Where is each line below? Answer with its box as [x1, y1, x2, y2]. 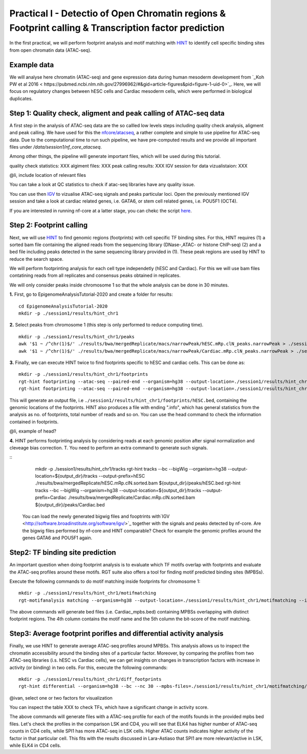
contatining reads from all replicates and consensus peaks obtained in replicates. [9, 272, 181, 279]
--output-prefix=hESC [98, 473, 145, 479]
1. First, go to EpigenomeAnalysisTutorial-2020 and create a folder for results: [9, 291, 173, 297]
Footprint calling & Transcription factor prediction [9, 22, 225, 33]
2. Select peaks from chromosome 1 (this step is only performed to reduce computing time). [9, 322, 204, 328]
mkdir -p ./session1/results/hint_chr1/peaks [18, 334, 135, 339]
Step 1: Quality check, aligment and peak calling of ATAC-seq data [9, 109, 225, 117]
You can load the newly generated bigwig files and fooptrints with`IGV [22, 513, 170, 520]
